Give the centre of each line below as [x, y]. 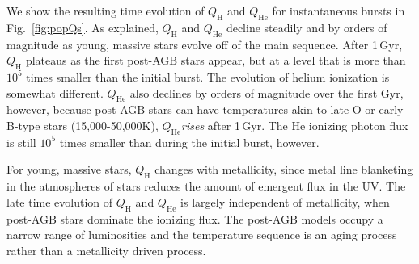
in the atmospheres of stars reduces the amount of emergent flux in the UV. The [206, 186]
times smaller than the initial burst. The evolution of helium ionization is [208, 76]
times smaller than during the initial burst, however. [189, 142]
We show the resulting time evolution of [106, 10]
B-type [23, 125]
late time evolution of [60, 201]
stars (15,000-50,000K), [101, 125]
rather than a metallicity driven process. [106, 250]
